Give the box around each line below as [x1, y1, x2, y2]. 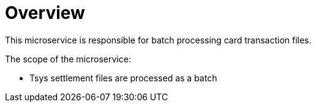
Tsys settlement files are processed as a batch [29, 72, 217, 83]
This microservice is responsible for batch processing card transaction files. [5, 34, 312, 45]
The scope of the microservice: [5, 53, 131, 64]
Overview [5, 2, 85, 23]
